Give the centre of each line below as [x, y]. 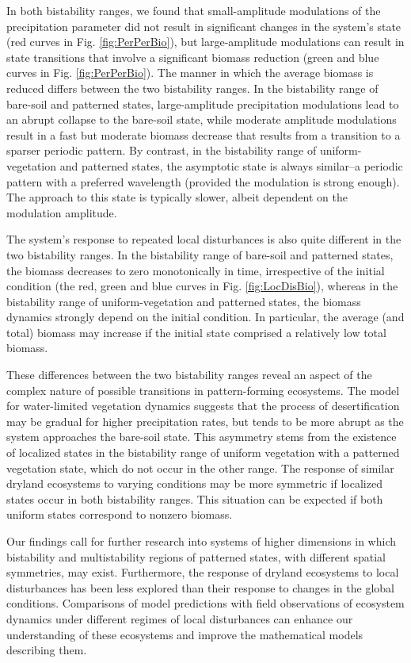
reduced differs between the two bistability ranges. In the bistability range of [192, 88]
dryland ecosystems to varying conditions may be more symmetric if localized [194, 483]
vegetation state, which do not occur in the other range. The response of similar [200, 468]
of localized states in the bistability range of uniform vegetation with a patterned [203, 452]
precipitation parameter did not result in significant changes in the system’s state [204, 26]
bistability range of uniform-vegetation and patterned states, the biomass [184, 301]
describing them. [47, 650]
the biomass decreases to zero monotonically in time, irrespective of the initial [196, 270]
